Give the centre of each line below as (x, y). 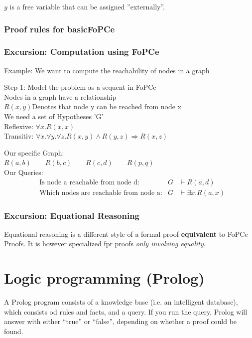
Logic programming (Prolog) (104, 278)
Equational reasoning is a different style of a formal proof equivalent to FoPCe (126, 234)
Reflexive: (19, 126)
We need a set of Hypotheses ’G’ (54, 116)
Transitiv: (19, 136)
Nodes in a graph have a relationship (60, 96)
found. (14, 331)
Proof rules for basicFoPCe (60, 29)
